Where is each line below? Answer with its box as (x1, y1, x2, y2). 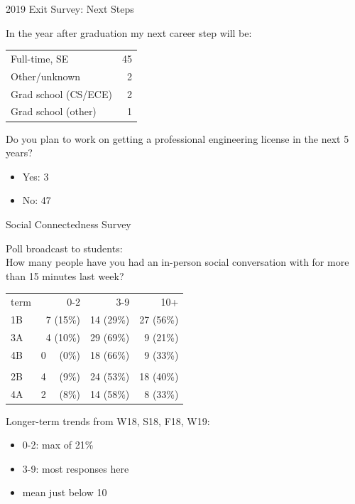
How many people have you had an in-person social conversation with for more (6, 254, 349, 269)
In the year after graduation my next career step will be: (6, 25, 252, 40)
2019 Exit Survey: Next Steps (6, 1, 134, 16)
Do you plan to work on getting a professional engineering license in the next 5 (6, 131, 349, 146)
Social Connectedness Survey (6, 216, 131, 231)
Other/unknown (11, 68, 81, 83)
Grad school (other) (11, 104, 97, 119)
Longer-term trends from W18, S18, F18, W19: (6, 413, 210, 428)
